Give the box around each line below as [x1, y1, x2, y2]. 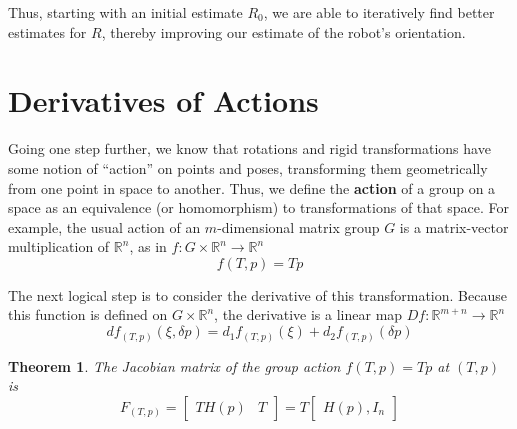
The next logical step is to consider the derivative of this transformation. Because [8, 284, 507, 305]
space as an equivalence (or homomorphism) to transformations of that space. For [8, 197, 509, 218]
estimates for [8, 21, 87, 42]
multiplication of [8, 236, 110, 257]
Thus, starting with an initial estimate [8, 2, 243, 22]
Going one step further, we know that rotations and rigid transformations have [8, 138, 491, 159]
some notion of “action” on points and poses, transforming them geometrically [8, 157, 488, 178]
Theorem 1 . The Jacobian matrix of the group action [8, 355, 341, 376]
